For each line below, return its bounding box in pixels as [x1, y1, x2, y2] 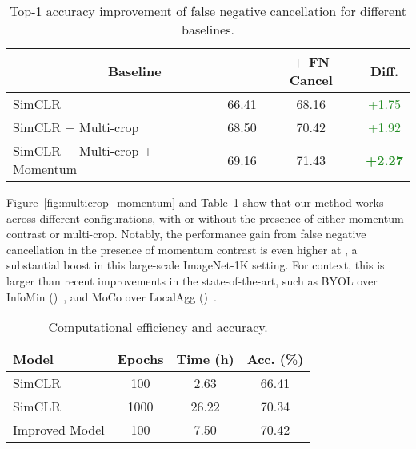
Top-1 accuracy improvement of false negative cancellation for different [10, 2, 406, 20]
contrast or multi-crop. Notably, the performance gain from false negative [6, 225, 366, 242]
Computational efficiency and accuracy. [48, 318, 268, 337]
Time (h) [176, 350, 234, 369]
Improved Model [13, 420, 105, 439]
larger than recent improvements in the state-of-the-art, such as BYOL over [6, 272, 378, 289]
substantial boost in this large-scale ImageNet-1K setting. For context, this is [6, 257, 385, 273]
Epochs [117, 350, 164, 369]
